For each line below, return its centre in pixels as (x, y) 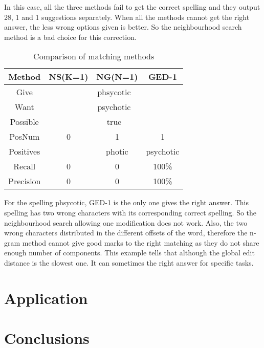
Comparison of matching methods (94, 56)
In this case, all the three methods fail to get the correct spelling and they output (132, 7)
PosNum (25, 137)
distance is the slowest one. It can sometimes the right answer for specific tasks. (129, 262)
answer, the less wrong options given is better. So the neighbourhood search (123, 27)
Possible (24, 122)
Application (46, 298)
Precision (25, 181)
